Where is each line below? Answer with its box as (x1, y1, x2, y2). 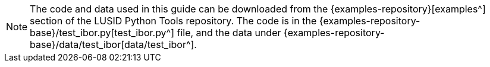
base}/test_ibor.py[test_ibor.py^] (30, 27, 174, 39)
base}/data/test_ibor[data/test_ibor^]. (30, 39, 197, 50)
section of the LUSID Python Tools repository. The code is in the (30, 15, 317, 27)
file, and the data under (177, 27, 281, 39)
